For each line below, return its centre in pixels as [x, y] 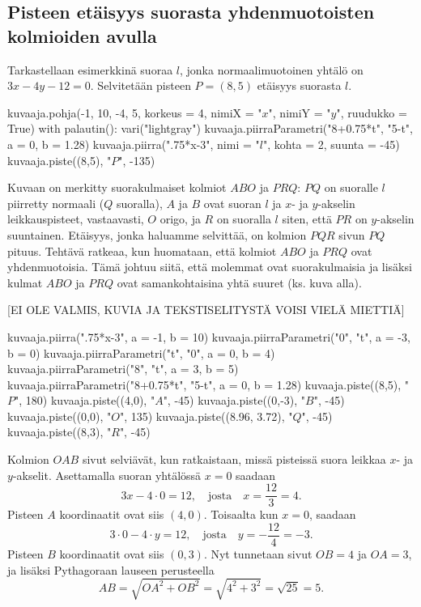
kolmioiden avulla [82, 35]
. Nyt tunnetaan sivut [258, 553]
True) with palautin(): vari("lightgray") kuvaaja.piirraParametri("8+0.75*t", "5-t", [210, 128]
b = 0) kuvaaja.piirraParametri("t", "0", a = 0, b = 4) [141, 352]
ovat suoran [232, 203]
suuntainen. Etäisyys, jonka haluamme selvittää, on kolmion [157, 234]
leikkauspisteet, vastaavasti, [76, 219]
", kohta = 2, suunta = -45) [331, 144]
